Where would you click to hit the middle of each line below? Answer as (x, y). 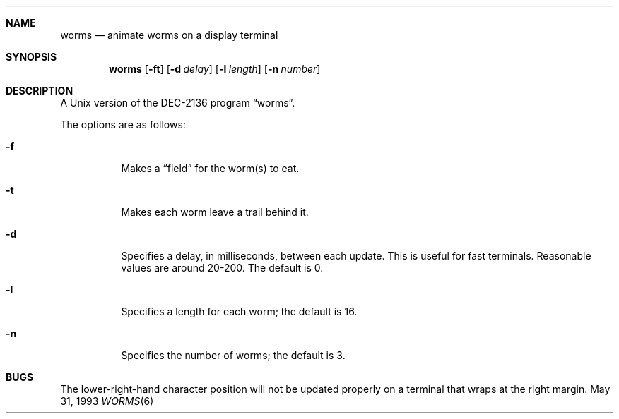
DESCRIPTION (40, 91)
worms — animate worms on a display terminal (169, 35)
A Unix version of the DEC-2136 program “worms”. (178, 103)
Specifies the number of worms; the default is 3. (233, 355)
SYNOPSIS (31, 57)
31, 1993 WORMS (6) (107, 401)
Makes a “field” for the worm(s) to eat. (210, 168)
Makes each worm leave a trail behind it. (215, 212)
